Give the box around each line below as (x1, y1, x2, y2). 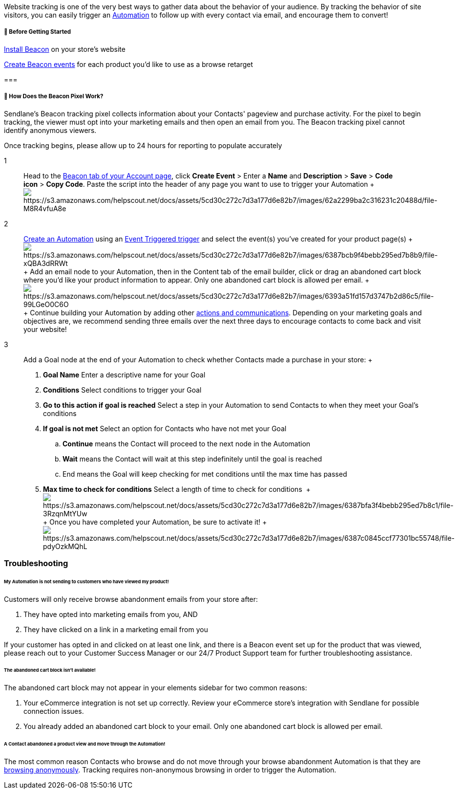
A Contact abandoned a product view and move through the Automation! (4, 741, 166, 747)
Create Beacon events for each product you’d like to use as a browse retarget (4, 60, 253, 68)
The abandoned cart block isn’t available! (4, 667, 96, 673)
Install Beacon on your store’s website (4, 44, 125, 53)
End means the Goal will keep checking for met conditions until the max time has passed (62, 469, 347, 478)
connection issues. (23, 707, 84, 716)
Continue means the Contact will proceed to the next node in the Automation (62, 439, 311, 448)
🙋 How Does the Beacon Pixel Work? (4, 93, 104, 100)
